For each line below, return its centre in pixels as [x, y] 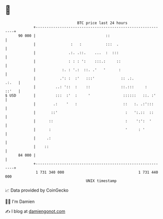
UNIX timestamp [101, 181]
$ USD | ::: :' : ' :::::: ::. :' [81, 95]
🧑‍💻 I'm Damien [20, 201]
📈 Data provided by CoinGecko [37, 190]
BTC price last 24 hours [102, 23]
